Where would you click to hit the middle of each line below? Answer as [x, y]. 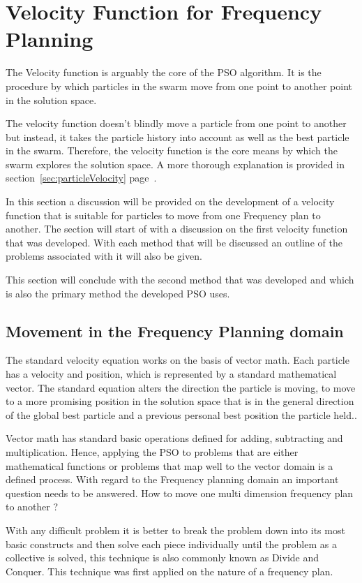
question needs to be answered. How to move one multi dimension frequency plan [180, 493]
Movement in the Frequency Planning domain [175, 331]
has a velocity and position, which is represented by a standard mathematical [171, 374]
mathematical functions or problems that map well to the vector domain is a [169, 465]
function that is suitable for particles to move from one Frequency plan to [163, 215]
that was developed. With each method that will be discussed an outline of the [174, 242]
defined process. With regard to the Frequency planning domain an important [172, 479]
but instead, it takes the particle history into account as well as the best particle [178, 136]
